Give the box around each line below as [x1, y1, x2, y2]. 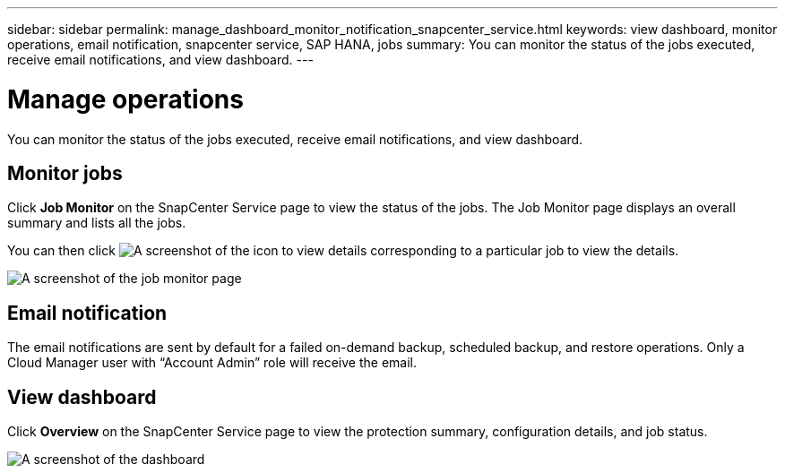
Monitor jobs [7, 161, 123, 185]
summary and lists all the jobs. [7, 215, 186, 231]
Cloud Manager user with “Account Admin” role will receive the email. [7, 355, 417, 371]
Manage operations [7, 83, 244, 115]
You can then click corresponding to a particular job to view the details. [7, 243, 679, 259]
